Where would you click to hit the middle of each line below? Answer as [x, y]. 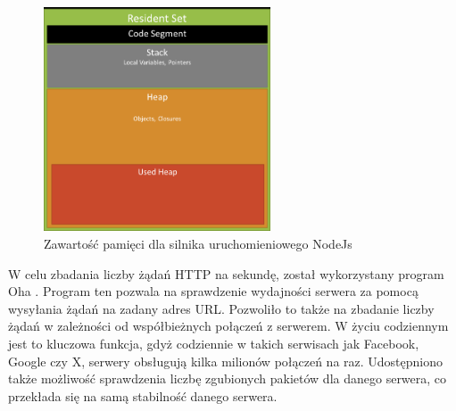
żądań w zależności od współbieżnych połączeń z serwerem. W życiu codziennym [228, 326]
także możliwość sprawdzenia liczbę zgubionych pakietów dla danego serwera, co [228, 378]
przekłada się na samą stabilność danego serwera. [143, 395]
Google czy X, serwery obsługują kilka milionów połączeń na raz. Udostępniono [226, 361]
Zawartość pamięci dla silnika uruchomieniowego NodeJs [198, 243]
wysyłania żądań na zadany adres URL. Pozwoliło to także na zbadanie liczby [221, 308]
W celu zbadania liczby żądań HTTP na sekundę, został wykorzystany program [226, 273]
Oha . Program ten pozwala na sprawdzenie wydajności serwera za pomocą [213, 291]
